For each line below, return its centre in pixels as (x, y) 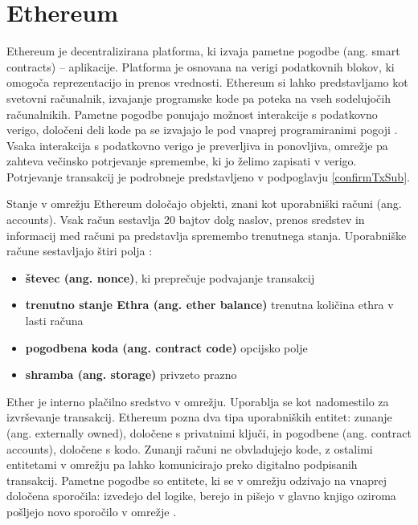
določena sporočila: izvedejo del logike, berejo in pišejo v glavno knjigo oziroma (201, 496)
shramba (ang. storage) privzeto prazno (131, 374)
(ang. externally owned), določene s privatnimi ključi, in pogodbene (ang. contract (209, 433)
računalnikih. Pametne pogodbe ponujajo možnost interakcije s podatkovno (192, 114)
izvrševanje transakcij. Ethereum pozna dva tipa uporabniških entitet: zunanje (199, 417)
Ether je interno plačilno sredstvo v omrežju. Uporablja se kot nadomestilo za (198, 401)
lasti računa (54, 321)
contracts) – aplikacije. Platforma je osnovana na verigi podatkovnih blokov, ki (201, 66)
